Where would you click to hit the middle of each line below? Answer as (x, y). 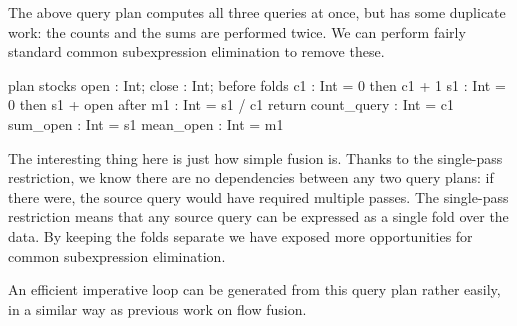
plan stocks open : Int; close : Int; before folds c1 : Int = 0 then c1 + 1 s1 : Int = (257, 84)
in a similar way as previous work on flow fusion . (157, 308)
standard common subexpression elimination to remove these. (196, 51)
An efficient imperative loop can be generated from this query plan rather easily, (254, 289)
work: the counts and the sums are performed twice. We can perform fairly (237, 31)
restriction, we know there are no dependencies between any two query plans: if (251, 177)
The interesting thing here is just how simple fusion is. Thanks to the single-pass (255, 157)
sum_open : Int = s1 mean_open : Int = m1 (146, 123)
